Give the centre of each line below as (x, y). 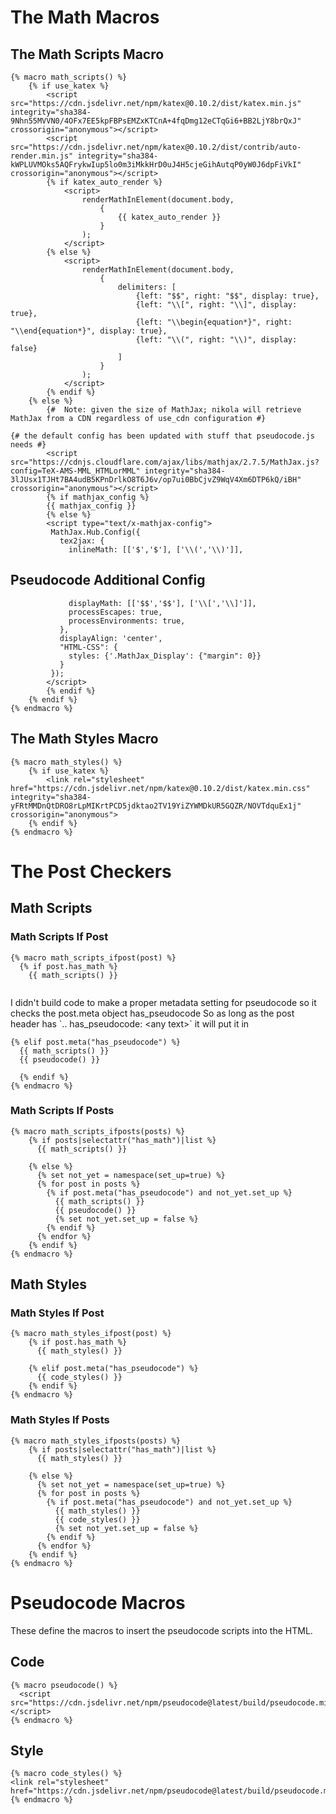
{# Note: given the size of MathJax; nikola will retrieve (174, 410)
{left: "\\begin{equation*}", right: (214, 322)
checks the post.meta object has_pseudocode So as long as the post (152, 1013)
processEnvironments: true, (127, 621)
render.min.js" (42, 156)
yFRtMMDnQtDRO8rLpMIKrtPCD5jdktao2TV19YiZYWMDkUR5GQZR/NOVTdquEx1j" (156, 806)
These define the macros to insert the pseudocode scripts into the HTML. (161, 1630)
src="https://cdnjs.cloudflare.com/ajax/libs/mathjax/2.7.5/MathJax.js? (165, 462)
